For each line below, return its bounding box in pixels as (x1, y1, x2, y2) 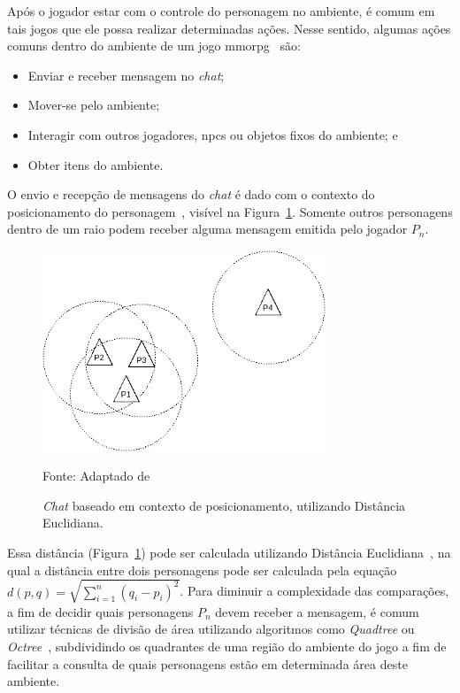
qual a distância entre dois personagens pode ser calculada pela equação (7, 560, 397, 579)
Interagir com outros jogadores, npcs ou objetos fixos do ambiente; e (27, 125, 398, 143)
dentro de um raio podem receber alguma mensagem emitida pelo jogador (7, 219, 408, 238)
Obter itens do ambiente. (27, 155, 164, 173)
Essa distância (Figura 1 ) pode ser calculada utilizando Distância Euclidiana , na (7, 543, 451, 562)
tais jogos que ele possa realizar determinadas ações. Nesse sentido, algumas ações (7, 19, 451, 37)
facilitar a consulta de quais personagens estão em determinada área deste (7, 654, 408, 673)
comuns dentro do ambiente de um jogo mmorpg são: (7, 36, 301, 55)
